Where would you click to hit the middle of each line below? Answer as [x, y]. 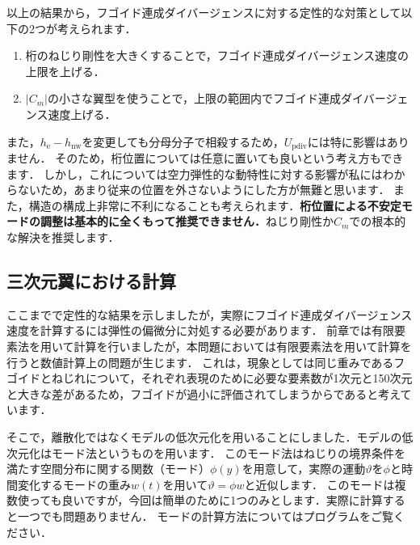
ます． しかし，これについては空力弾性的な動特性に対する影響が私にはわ [200, 173]
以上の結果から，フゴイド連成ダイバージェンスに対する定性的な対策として [204, 12]
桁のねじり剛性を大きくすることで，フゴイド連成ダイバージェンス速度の [217, 55]
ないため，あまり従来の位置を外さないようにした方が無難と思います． [204, 190]
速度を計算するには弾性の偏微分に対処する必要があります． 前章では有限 [201, 330]
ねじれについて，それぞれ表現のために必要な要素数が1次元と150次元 [232, 378]
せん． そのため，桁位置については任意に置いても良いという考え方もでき [210, 158]
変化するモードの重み [74, 484]
